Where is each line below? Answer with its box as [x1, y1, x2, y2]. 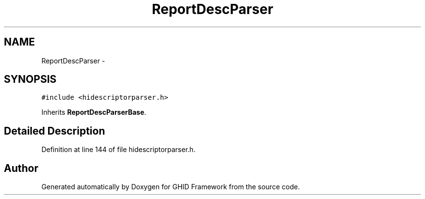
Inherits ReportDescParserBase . [41, 108, 147, 117]
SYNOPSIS [4, 73, 57, 86]
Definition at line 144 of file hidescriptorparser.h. [41, 145, 196, 154]
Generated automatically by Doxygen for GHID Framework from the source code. [41, 183, 300, 191]
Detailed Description [4, 124, 105, 137]
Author [4, 162, 38, 174]
